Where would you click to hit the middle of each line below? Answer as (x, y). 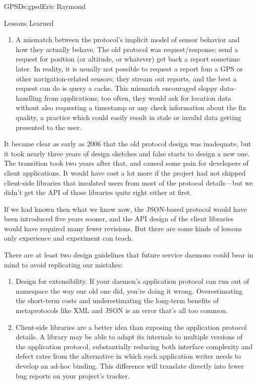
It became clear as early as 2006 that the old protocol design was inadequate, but (128, 144)
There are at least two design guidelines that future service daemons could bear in (129, 255)
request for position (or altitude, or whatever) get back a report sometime (128, 59)
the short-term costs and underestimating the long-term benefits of (117, 300)
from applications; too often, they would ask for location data (138, 97)
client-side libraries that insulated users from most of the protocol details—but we (128, 182)
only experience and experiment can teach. (69, 238)
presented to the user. (49, 127)
